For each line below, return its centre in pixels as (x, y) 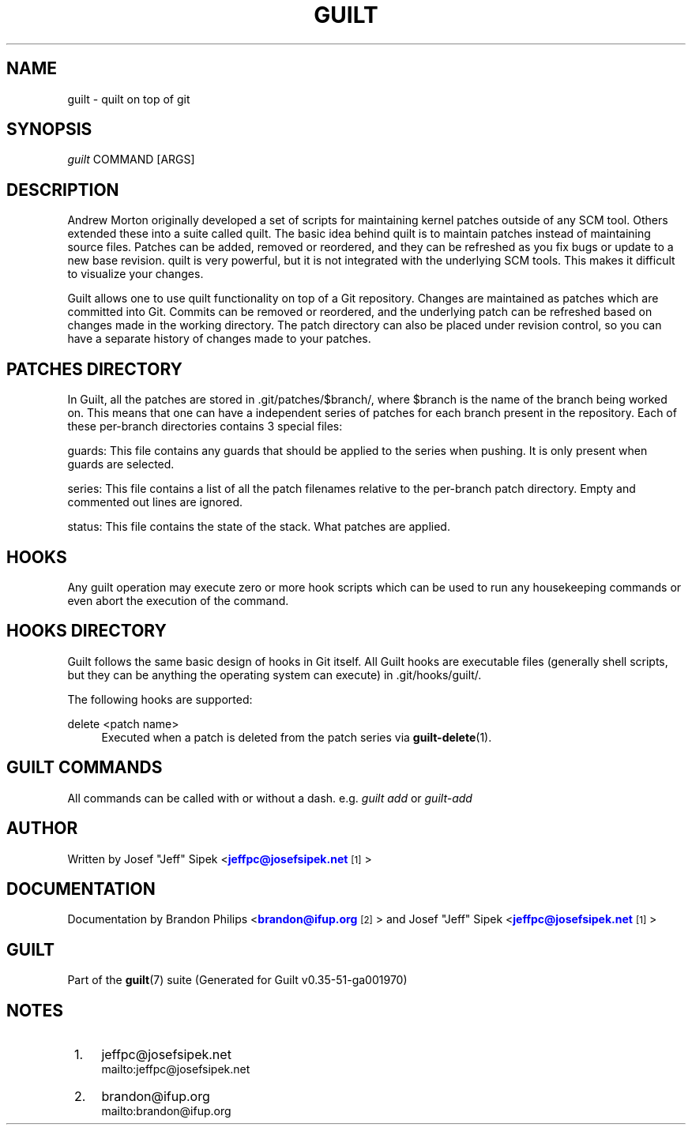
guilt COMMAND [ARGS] (131, 160)
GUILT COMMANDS (85, 768)
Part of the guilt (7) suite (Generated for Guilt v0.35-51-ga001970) (237, 980)
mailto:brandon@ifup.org (166, 1111)
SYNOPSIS (49, 130)
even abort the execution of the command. (178, 600)
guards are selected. (121, 464)
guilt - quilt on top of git (129, 99)
